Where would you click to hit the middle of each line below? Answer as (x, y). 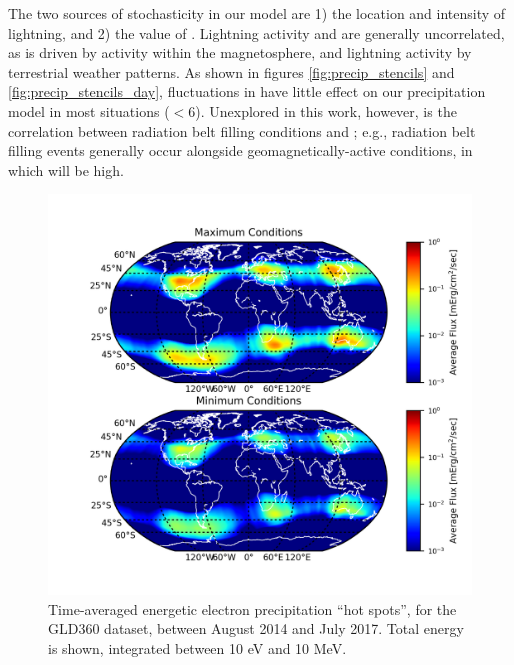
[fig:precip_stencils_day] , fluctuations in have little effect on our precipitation (247, 91)
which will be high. (66, 169)
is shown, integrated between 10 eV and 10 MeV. (197, 647)
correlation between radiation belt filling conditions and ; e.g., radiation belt (242, 130)
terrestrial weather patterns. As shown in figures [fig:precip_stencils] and (231, 71)
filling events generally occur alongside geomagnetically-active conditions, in (240, 150)
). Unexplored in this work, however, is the (326, 110)
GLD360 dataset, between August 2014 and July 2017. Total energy (256, 628)
